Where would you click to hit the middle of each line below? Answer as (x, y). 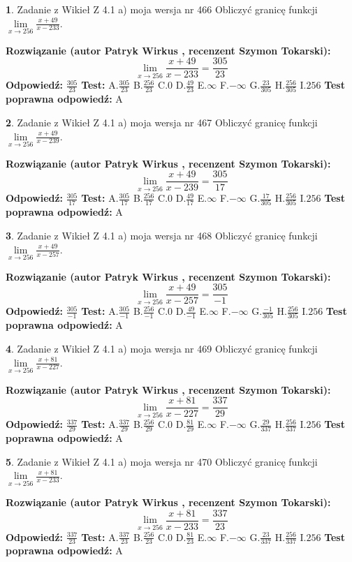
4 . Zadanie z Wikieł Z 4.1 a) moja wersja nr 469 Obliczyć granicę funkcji (162, 348)
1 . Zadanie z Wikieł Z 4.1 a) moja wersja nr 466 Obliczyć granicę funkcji (162, 9)
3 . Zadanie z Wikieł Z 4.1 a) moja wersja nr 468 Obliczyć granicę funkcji (162, 235)
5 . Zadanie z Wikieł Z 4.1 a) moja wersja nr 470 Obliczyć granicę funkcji (162, 461)
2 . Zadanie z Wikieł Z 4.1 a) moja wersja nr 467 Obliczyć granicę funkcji (162, 122)
